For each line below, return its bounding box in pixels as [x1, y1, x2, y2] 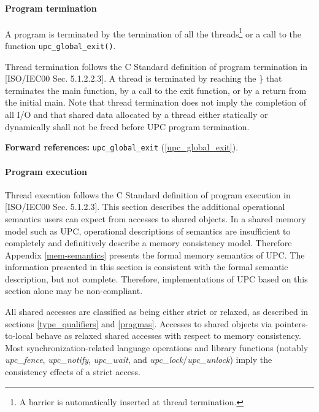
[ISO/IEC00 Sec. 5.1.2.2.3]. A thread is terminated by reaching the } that [5, 72, 282, 85]
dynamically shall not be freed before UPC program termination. [5, 120, 250, 133]
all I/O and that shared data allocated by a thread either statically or [5, 108, 268, 121]
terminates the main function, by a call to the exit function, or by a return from [5, 84, 307, 96]
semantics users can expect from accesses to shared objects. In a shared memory [5, 212, 306, 225]
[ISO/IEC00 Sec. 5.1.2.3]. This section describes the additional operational [5, 200, 285, 213]
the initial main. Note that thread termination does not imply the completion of [5, 96, 306, 109]
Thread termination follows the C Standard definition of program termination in [5, 60, 308, 72]
